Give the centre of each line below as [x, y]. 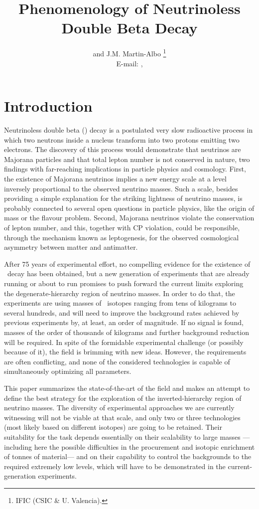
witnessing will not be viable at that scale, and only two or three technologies [122, 417]
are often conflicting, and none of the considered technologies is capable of [117, 361]
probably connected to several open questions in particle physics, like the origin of [129, 208]
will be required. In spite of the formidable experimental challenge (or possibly [124, 342]
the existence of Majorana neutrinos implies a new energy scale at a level [115, 179]
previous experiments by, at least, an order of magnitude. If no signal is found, [124, 322]
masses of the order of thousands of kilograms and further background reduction [127, 332]
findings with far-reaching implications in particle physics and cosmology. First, [125, 169]
